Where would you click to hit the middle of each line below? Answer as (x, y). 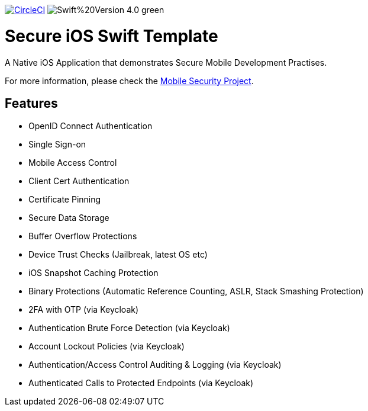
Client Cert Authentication (79, 181)
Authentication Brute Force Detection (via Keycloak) (129, 328)
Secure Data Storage (69, 218)
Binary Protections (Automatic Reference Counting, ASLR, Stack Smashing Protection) (196, 291)
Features (31, 103)
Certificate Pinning (65, 200)
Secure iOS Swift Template (112, 36)
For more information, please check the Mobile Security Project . (129, 81)
